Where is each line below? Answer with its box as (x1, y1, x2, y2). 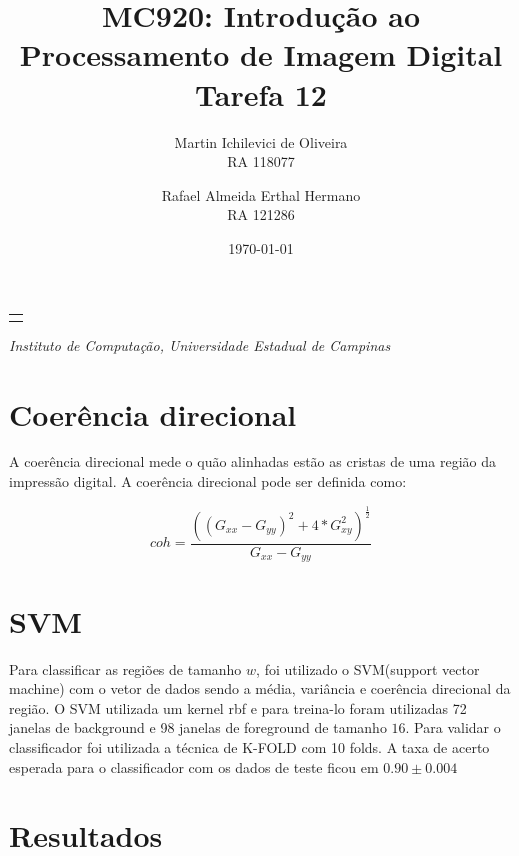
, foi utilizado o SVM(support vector (256, 658, 480, 679)
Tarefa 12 (195, 73, 327, 114)
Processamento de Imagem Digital (19, 34, 503, 75)
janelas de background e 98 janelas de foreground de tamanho (9, 717, 387, 738)
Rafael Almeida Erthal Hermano (161, 184, 361, 205)
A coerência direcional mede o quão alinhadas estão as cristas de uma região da (9, 451, 496, 472)
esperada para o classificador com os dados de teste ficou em (9, 756, 379, 777)
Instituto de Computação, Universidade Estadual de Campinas (9, 334, 391, 355)
